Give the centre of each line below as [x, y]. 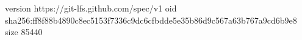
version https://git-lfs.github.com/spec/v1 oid [91, 8]
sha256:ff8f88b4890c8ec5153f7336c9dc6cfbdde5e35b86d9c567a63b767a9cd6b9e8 [151, 20]
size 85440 [24, 32]
